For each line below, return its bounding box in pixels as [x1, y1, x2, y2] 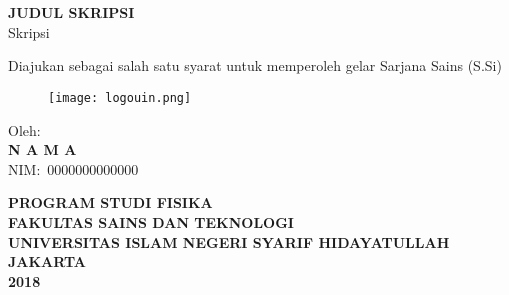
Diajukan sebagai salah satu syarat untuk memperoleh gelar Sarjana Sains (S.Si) [8, 55, 502, 76]
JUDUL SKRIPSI [8, 2, 135, 23]
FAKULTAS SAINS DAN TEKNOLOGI [8, 212, 294, 232]
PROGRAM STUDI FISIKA [8, 192, 213, 213]
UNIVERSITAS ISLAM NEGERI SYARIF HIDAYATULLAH [8, 231, 450, 252]
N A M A [8, 139, 77, 160]
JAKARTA [8, 251, 87, 272]
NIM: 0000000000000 [8, 158, 139, 179]
